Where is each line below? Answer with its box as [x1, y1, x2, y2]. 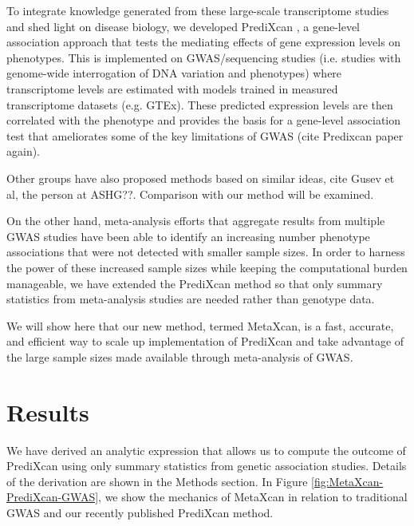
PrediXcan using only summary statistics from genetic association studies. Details [6, 457, 407, 474]
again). [6, 143, 41, 160]
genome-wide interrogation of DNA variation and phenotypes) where [6, 65, 342, 81]
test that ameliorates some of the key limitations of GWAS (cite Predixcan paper [6, 127, 404, 144]
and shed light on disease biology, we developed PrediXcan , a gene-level [6, 18, 361, 34]
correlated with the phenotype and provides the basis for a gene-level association [6, 112, 401, 129]
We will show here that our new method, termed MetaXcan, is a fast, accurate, [6, 317, 394, 334]
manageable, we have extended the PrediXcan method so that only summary [6, 275, 383, 291]
